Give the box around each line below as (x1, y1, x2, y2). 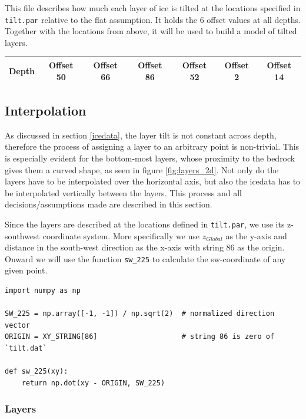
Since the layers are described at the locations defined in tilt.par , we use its (5, 217, 285, 230)
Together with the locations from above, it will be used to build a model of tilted (5, 25, 297, 37)
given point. (5, 264, 48, 276)
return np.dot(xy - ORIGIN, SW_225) (21, 378, 165, 387)
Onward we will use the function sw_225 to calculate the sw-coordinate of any (5, 252, 286, 265)
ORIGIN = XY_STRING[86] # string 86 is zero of (5, 332, 275, 341)
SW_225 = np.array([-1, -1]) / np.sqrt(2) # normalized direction (5, 309, 275, 318)
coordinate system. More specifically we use (42, 229, 200, 242)
